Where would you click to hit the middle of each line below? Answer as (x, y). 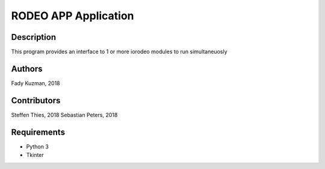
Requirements (38, 132)
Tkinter (35, 155)
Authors (27, 69)
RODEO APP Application (73, 16)
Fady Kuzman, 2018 (36, 83)
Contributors (36, 100)
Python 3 (38, 146)
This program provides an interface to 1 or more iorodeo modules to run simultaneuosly (119, 52)
